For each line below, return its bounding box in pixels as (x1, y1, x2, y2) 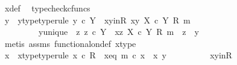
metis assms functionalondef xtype (4, 37, 136, 49)
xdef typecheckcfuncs (4, 2, 90, 14)
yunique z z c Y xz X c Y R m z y (38, 25, 199, 38)
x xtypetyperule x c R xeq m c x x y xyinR (4, 49, 232, 61)
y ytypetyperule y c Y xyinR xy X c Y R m (4, 13, 191, 26)
